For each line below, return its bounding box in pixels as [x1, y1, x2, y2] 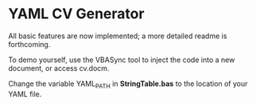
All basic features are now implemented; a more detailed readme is [8, 31, 227, 41]
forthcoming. [8, 39, 51, 49]
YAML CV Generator [8, 5, 145, 23]
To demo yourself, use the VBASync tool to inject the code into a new [8, 55, 235, 64]
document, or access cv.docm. [8, 63, 110, 72]
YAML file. [8, 89, 42, 99]
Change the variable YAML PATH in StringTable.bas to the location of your [8, 79, 248, 90]
